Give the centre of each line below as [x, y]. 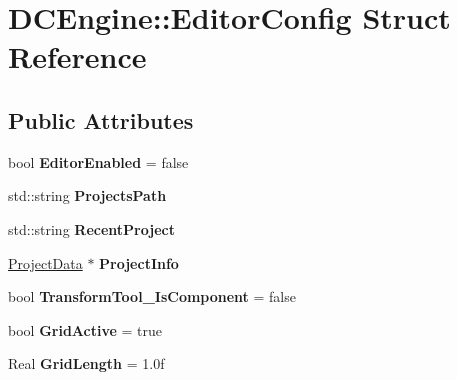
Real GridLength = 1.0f [86, 363]
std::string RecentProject [91, 228]
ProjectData [45, 262]
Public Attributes [101, 119]
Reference [77, 56]
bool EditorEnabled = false [98, 161]
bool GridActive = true [85, 329]
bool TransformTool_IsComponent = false [152, 296]
